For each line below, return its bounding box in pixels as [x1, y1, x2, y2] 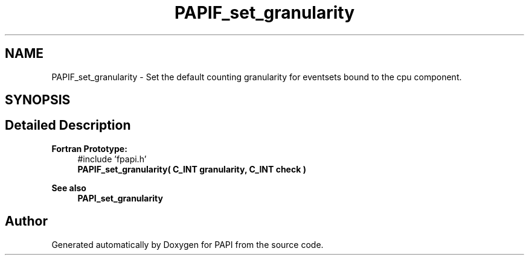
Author [5, 214, 48, 229]
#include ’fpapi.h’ [77, 153, 147, 164]
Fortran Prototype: [51, 143, 127, 154]
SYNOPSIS [5, 92, 71, 108]
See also [51, 182, 86, 193]
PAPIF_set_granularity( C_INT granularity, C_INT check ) [77, 163, 306, 174]
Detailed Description [5, 118, 131, 133]
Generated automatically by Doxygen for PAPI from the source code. [51, 239, 324, 250]
